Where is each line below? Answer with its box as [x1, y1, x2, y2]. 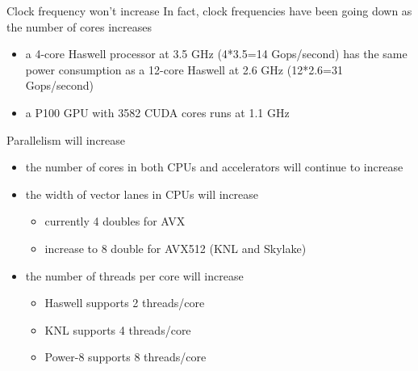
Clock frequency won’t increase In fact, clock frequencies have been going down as [6, 2, 412, 19]
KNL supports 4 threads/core [44, 321, 191, 338]
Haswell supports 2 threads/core [44, 294, 205, 311]
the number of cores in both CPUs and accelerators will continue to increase [25, 158, 403, 175]
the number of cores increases [6, 18, 152, 35]
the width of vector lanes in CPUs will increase [25, 185, 259, 202]
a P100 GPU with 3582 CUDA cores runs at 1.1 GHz [25, 103, 290, 120]
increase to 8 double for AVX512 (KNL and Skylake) [44, 239, 307, 256]
